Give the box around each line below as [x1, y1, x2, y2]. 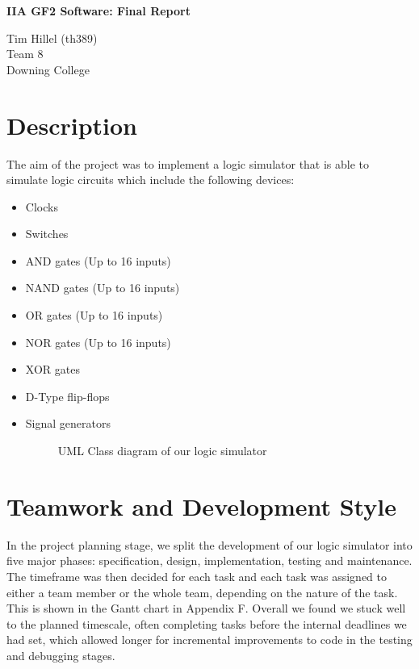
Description [6, 108, 138, 141]
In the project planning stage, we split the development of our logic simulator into [6, 536, 413, 553]
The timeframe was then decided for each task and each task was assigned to [6, 567, 388, 584]
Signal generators [25, 415, 111, 432]
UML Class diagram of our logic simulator [57, 442, 267, 459]
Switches [25, 225, 69, 242]
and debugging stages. [6, 646, 115, 663]
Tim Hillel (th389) [6, 29, 98, 46]
